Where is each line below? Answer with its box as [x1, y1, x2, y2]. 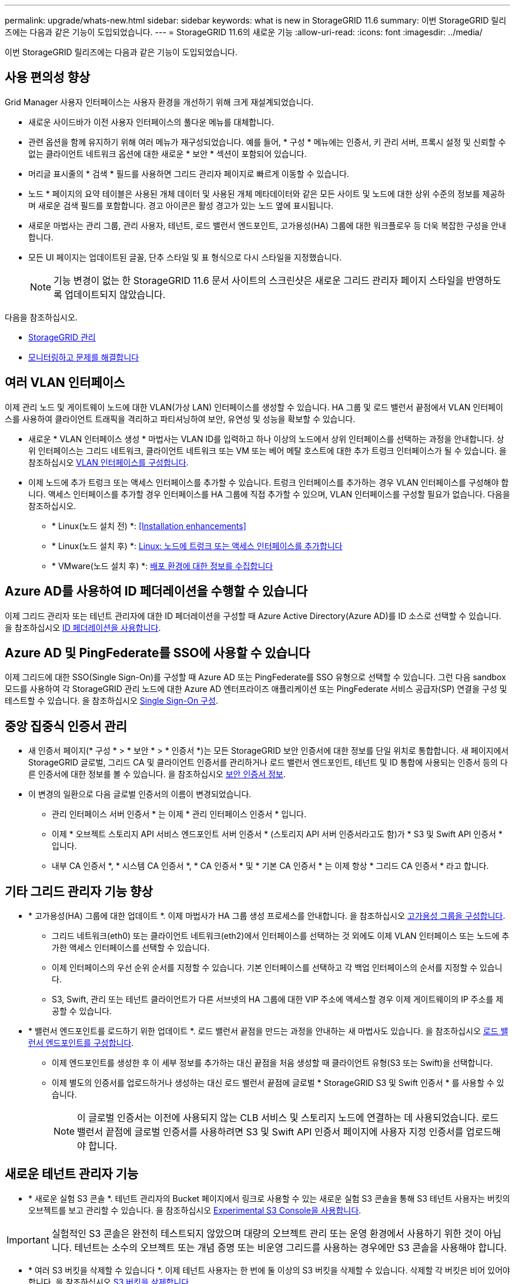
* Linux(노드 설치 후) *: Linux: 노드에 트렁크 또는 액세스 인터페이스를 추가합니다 [52, 540, 343, 551]
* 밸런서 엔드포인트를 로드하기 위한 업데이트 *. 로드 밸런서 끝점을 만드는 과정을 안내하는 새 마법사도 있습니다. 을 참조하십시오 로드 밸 [28, 1026, 509, 1036]
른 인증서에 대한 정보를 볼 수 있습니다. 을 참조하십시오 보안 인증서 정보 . [28, 769, 286, 780]
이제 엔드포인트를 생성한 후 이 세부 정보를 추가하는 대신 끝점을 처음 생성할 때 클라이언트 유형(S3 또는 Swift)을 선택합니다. [52, 1058, 493, 1068]
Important [6, 1233, 49, 1246]
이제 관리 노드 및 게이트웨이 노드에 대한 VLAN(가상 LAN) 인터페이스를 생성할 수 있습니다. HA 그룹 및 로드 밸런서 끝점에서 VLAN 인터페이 [5, 402, 503, 412]
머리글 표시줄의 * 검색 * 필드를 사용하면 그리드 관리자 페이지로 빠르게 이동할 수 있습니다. [28, 168, 349, 179]
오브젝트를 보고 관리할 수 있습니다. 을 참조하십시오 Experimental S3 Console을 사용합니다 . [28, 1205, 362, 1215]
